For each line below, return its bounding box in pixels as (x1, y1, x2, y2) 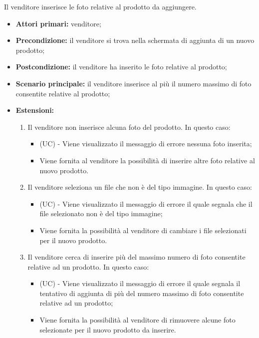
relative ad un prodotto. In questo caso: (27, 261, 149, 272)
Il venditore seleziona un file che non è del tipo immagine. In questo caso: (27, 182, 252, 192)
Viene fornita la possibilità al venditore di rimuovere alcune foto (39, 315, 236, 325)
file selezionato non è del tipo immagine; (39, 208, 163, 219)
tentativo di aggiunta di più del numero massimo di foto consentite (39, 288, 244, 298)
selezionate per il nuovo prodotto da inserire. (39, 324, 176, 335)
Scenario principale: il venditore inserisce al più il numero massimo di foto (15, 78, 252, 88)
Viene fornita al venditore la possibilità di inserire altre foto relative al (39, 155, 255, 165)
